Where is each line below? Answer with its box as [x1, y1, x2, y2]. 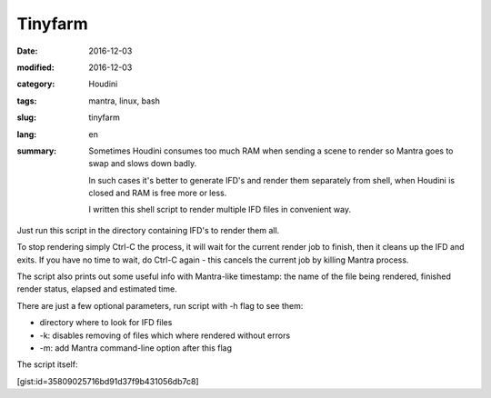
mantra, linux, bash [88, 95, 161, 106]
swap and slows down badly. [88, 158, 197, 169]
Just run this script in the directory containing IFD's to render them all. [16, 224, 280, 235]
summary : [16, 145, 57, 156]
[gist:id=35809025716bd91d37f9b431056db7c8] [16, 375, 199, 386]
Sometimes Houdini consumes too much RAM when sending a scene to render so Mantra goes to [88, 145, 454, 156]
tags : [16, 95, 37, 106]
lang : [16, 128, 37, 140]
